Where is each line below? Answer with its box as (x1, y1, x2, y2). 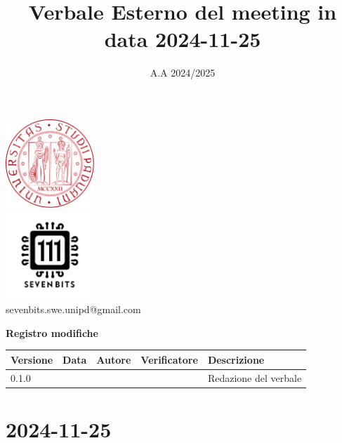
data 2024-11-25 (104, 25, 261, 53)
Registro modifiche (6, 325, 98, 340)
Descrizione (207, 352, 265, 366)
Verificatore (140, 352, 198, 366)
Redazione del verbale (207, 370, 302, 385)
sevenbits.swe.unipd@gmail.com (6, 302, 141, 317)
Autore (96, 352, 131, 366)
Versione (11, 352, 53, 366)
